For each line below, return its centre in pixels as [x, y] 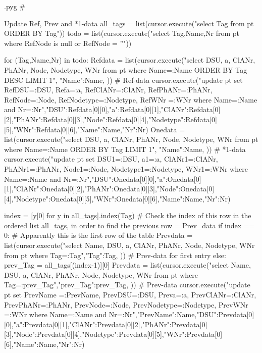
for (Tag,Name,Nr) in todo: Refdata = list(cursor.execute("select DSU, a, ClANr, [130, 60]
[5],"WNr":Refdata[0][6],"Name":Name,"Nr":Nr [75, 129]
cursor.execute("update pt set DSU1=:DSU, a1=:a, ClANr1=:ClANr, [111, 159]
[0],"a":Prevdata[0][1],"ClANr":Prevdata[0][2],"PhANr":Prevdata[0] [106, 324]
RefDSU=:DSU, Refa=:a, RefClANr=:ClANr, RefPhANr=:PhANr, [108, 90]
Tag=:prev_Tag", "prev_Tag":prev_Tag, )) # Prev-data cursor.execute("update [127, 285]
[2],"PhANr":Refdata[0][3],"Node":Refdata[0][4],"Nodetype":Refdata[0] [111, 119]
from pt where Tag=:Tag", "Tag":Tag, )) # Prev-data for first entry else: [115, 255]
